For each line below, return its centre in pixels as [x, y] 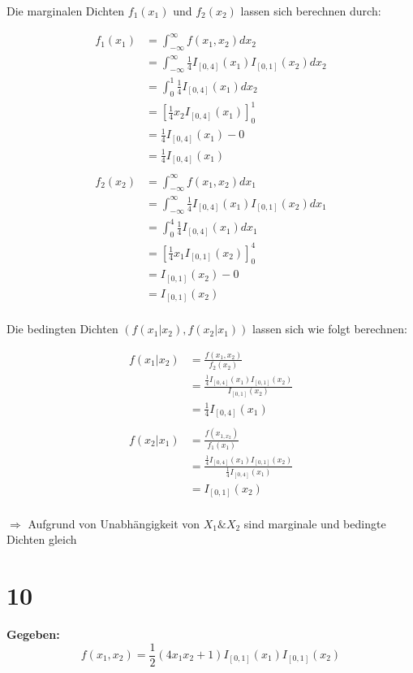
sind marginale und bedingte [315, 523]
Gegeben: [33, 634]
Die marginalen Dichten [66, 11]
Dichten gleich [42, 539]
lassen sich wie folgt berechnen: [330, 329]
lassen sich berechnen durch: [311, 11]
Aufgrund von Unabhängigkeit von [114, 523]
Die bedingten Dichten [62, 329]
